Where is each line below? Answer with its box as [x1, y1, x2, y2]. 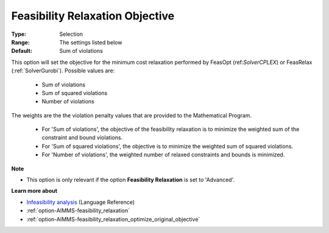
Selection [59, 30, 83, 38]
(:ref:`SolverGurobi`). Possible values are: [11, 67, 115, 74]
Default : [11, 47, 33, 55]
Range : [11, 38, 30, 46]
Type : [11, 30, 27, 38]
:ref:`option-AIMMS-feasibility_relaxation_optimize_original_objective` [26, 215, 200, 223]
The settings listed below [59, 38, 122, 46]
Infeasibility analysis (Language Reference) [26, 198, 135, 206]
